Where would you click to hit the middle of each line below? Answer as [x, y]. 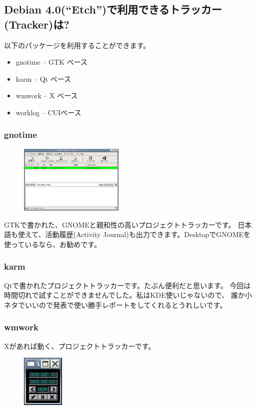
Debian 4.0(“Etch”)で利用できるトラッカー [113, 9]
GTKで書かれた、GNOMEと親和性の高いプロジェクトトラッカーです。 [120, 224]
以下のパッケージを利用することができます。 [77, 45]
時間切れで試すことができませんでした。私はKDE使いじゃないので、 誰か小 [128, 295]
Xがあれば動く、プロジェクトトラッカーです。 [80, 346]
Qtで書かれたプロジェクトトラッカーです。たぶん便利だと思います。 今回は [127, 285]
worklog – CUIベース [48, 112]
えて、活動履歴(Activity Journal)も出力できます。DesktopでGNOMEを [138, 234]
